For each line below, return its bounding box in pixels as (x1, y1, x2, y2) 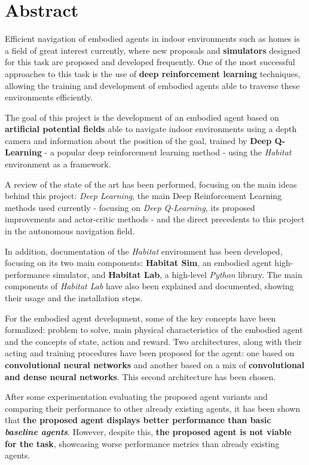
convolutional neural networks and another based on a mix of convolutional (5, 358, 305, 371)
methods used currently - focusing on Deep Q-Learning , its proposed (5, 201, 255, 213)
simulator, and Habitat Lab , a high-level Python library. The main (53, 268, 302, 280)
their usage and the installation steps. (5, 292, 143, 304)
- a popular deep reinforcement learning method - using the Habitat (44, 146, 292, 158)
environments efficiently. (5, 91, 93, 103)
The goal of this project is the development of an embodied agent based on (5, 111, 279, 123)
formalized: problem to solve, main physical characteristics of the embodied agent (5, 323, 303, 336)
